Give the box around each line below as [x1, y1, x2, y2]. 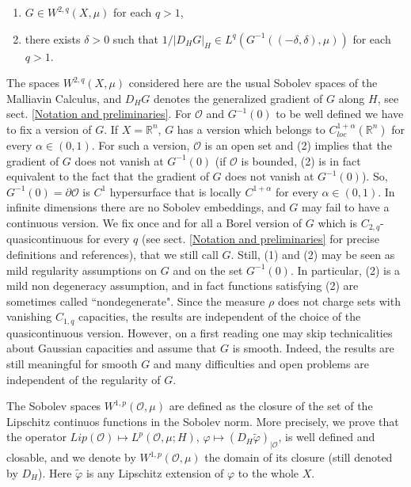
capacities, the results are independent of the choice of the [78, 308, 361, 325]
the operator [6, 428, 67, 445]
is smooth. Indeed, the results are [232, 340, 394, 356]
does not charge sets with [277, 292, 401, 309]
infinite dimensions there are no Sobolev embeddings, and [6, 199, 286, 215]
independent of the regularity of [6, 371, 161, 387]
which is [318, 214, 357, 230]
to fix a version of [6, 120, 92, 137]
